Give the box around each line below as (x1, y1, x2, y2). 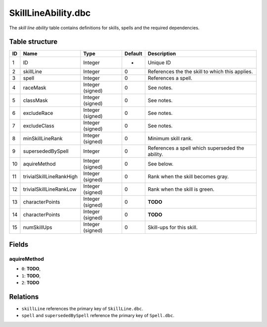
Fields (9, 240, 29, 249)
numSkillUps (23, 224, 52, 231)
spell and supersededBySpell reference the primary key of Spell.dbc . (21, 313, 175, 319)
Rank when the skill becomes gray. (147, 173, 229, 180)
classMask (23, 97, 48, 104)
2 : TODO (21, 280, 40, 285)
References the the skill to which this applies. (147, 68, 253, 75)
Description (147, 50, 176, 57)
